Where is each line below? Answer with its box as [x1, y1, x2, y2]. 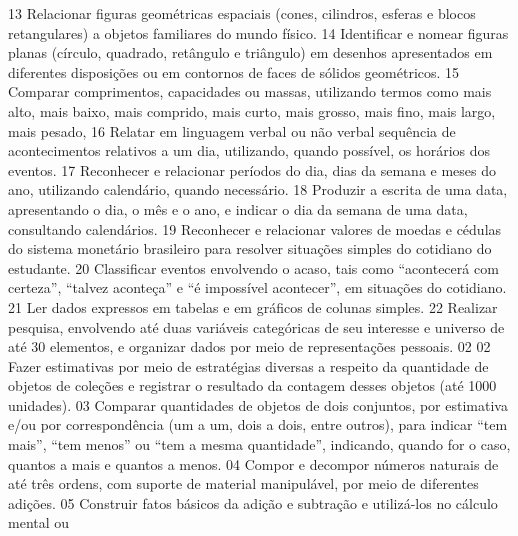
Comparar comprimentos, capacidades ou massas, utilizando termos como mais [8, 81, 492, 102]
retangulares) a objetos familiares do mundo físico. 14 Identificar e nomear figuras [8, 22, 509, 43]
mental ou [8, 512, 70, 533]
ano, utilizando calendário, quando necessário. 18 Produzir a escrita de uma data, [8, 179, 508, 200]
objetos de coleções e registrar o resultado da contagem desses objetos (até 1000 [8, 375, 497, 396]
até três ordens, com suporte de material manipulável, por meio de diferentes [8, 473, 479, 494]
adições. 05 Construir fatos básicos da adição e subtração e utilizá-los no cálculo [8, 492, 498, 513]
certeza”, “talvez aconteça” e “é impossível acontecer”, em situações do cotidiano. [8, 277, 507, 298]
